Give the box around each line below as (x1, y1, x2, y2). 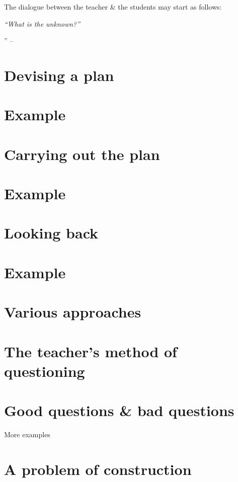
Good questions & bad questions (4, 400, 234, 421)
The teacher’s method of (4, 341, 177, 361)
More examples (4, 429, 50, 440)
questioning (4, 360, 85, 381)
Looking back (4, 222, 99, 243)
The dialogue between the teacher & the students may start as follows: (4, 2, 222, 12)
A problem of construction (4, 458, 192, 479)
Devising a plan (4, 64, 114, 85)
